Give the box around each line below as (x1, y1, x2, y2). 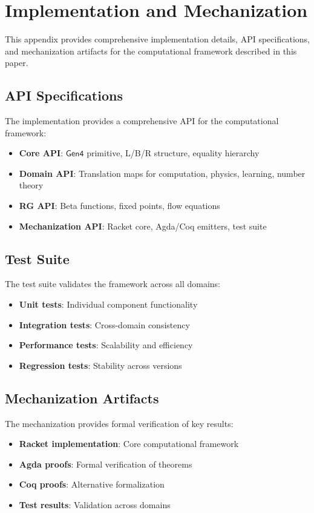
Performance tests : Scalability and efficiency (19, 339, 193, 351)
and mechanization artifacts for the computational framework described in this (5, 44, 297, 57)
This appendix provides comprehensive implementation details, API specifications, (5, 33, 310, 45)
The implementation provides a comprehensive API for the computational (5, 114, 279, 127)
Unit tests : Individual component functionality (19, 298, 198, 311)
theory (19, 179, 44, 191)
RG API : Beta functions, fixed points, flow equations (19, 199, 220, 212)
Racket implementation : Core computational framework (19, 437, 239, 450)
